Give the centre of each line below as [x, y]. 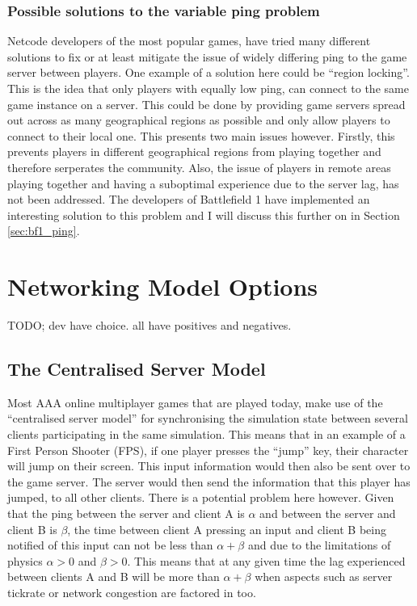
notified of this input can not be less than [110, 545]
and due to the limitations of [319, 545]
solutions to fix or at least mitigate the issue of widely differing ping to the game [207, 56]
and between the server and [328, 513]
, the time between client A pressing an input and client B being [227, 529]
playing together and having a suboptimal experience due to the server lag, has [203, 183]
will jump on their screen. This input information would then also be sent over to [209, 466]
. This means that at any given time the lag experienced [266, 560]
